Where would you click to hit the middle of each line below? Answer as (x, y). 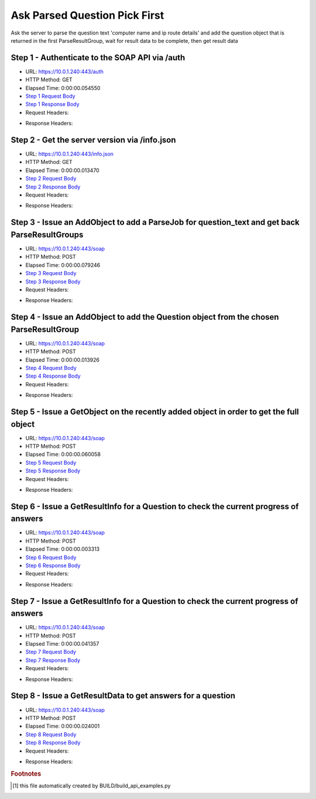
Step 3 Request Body (51, 273)
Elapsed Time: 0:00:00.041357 (62, 644)
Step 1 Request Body (50, 96)
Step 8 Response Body (53, 743)
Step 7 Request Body (51, 652)
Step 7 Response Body (53, 660)
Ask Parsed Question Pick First (87, 15)
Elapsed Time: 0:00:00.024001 (63, 726)
